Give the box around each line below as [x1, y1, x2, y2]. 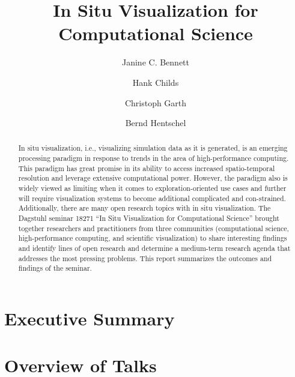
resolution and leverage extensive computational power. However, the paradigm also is [18, 173, 288, 183]
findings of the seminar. [18, 263, 92, 273]
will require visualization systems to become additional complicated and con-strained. [18, 193, 286, 203]
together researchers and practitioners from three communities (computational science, [18, 223, 289, 233]
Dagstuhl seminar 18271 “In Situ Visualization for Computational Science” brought [18, 213, 279, 223]
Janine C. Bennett [122, 56, 189, 68]
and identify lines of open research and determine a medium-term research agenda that [18, 243, 291, 253]
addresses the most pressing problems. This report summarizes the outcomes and [18, 253, 272, 263]
